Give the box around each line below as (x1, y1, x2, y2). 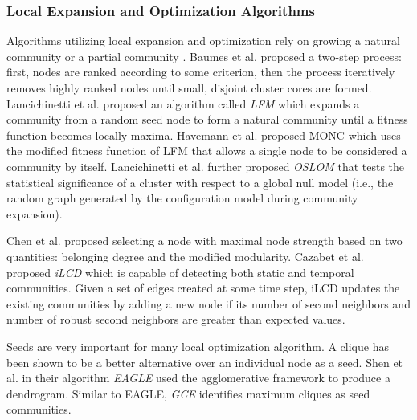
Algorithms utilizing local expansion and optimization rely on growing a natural (6, 32, 400, 49)
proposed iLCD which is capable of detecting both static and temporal (6, 263, 354, 280)
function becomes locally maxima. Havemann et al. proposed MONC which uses (6, 126, 401, 143)
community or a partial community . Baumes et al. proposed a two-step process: (6, 47, 402, 64)
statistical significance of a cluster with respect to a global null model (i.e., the (6, 173, 394, 190)
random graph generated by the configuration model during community (6, 190, 358, 206)
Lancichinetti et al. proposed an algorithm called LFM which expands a (6, 95, 360, 112)
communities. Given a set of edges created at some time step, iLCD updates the (6, 279, 400, 296)
